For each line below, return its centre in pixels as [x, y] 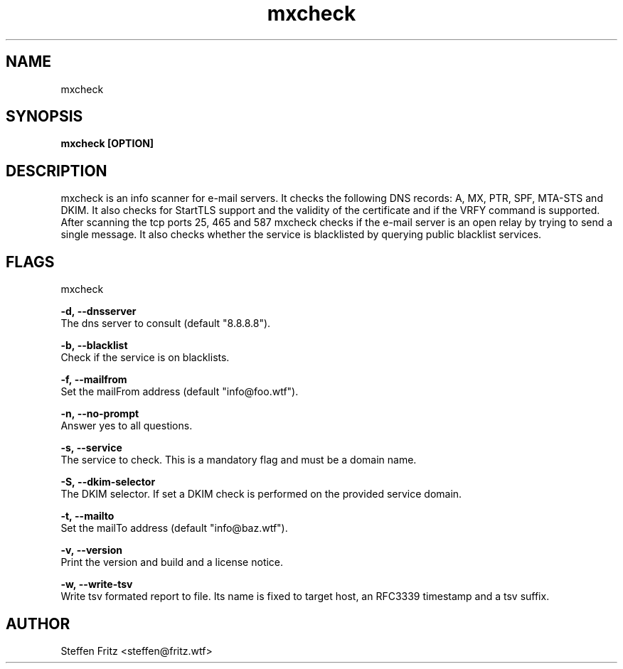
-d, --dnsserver [98, 311]
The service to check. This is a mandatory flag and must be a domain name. [239, 460]
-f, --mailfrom [94, 380]
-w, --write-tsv [97, 584]
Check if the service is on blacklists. [145, 358]
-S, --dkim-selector [108, 482]
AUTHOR [38, 623]
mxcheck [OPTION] [107, 144]
